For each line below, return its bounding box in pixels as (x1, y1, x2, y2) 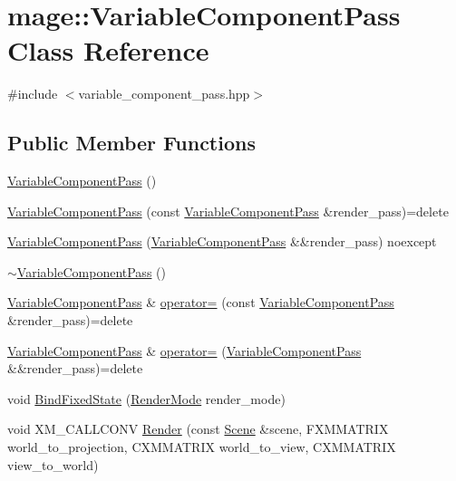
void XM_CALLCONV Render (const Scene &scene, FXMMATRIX (7, 419, 389, 438)
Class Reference (7, 32, 209, 69)
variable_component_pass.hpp (78, 84, 250, 103)
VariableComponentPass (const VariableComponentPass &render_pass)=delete (7, 201, 449, 220)
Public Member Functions (7, 129, 256, 157)
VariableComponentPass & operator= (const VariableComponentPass (7, 293, 394, 312)
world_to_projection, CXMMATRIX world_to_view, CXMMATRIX (7, 438, 396, 457)
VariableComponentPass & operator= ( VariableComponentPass (7, 341, 362, 360)
